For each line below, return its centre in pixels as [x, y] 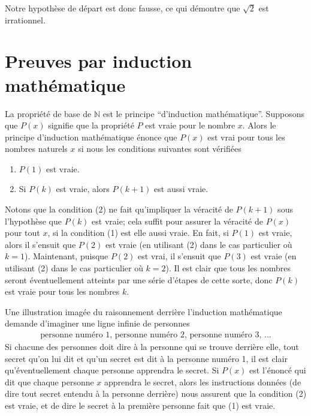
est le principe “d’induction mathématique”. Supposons [203, 113]
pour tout [22, 233]
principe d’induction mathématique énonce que [91, 137]
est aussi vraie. [181, 189]
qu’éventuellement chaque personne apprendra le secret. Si [112, 370]
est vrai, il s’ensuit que [179, 256]
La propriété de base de [48, 113]
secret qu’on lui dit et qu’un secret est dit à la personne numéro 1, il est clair [146, 358]
